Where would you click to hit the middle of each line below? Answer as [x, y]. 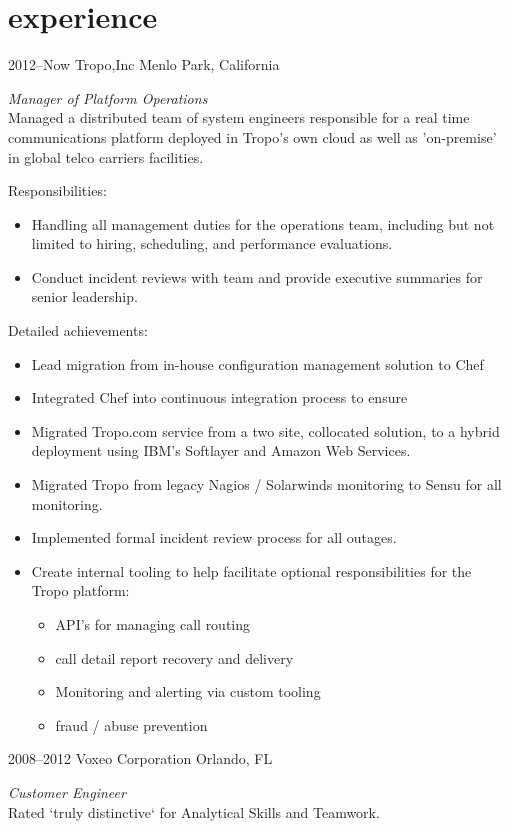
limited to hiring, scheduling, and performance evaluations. [212, 243]
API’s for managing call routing [153, 624]
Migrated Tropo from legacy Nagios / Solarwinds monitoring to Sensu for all [266, 484]
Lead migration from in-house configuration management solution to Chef [257, 363]
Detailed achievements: [78, 330]
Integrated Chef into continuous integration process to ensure [219, 397]
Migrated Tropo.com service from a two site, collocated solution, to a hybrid [265, 430]
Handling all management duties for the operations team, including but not [263, 223]
